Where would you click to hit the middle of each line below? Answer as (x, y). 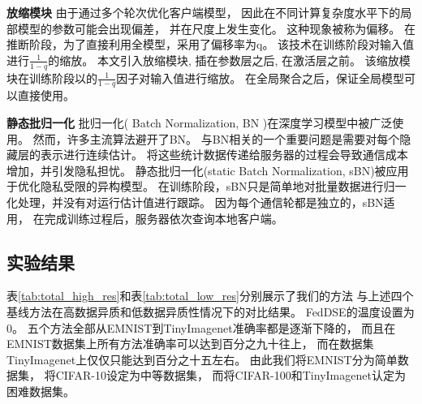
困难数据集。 (41, 391)
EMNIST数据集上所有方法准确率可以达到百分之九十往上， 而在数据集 (190, 344)
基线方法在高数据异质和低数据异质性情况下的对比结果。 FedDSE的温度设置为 (211, 311)
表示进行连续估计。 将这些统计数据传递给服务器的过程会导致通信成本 (224, 155)
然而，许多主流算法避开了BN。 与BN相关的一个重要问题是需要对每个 (216, 138)
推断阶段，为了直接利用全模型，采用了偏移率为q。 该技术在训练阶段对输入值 (211, 44)
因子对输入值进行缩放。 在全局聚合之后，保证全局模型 (261, 77)
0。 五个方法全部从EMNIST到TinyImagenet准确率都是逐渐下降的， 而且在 (201, 327)
